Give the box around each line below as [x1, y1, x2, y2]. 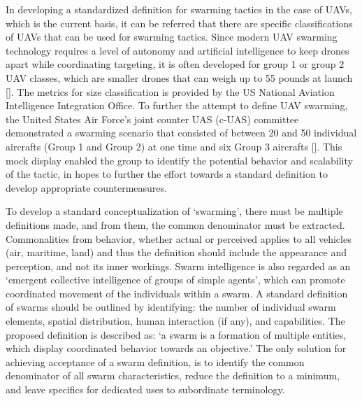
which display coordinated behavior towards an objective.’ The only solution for [6, 341, 347, 356]
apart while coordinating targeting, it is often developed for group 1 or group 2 [6, 57, 345, 71]
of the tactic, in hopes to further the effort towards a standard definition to [6, 167, 328, 181]
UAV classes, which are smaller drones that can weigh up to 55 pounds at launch [6, 70, 353, 85]
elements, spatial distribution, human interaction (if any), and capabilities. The [6, 314, 345, 328]
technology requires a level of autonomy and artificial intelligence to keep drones [6, 43, 349, 57]
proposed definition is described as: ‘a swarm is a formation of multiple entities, [6, 327, 347, 342]
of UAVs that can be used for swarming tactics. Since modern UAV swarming [6, 29, 338, 44]
